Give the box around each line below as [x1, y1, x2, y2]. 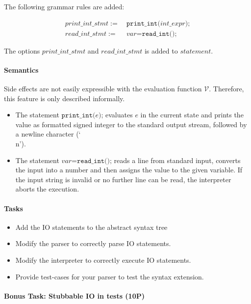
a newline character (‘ [15, 129, 81, 139]
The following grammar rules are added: [4, 1, 125, 11]
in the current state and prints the [140, 110, 244, 120]
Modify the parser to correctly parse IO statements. [15, 238, 171, 249]
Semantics [4, 64, 39, 75]
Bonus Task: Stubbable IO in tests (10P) [4, 290, 145, 301]
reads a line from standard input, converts [114, 155, 241, 165]
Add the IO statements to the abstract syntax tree [15, 221, 168, 232]
